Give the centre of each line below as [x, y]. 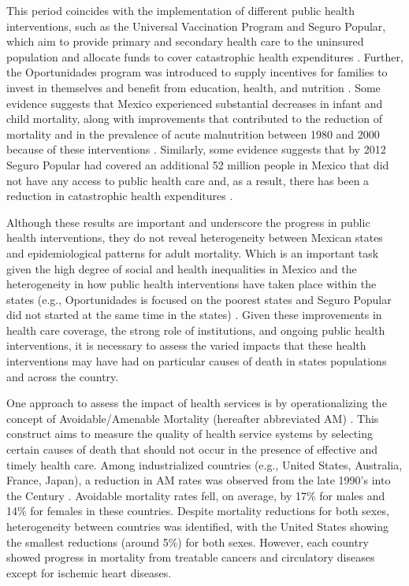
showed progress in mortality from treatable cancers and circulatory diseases [191, 557]
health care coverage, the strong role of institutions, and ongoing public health [196, 330]
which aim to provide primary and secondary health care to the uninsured [185, 41]
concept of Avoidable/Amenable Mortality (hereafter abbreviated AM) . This [193, 418]
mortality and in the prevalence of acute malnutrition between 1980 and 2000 [193, 134]
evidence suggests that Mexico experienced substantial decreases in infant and [195, 103]
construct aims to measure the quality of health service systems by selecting [190, 434]
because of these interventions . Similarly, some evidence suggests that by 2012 [196, 149]
